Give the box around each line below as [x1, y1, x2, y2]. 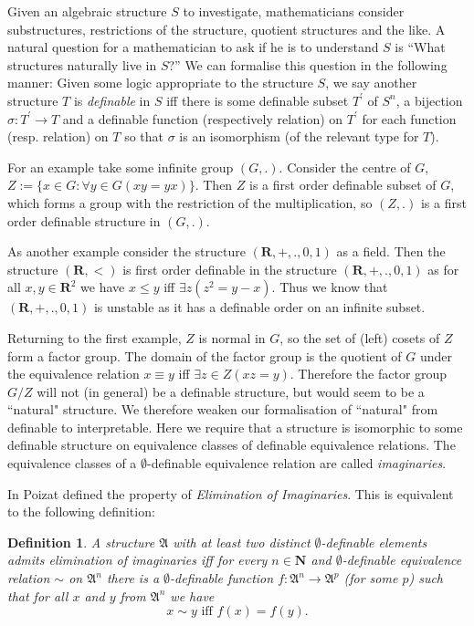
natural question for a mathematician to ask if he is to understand [7, 37, 379, 57]
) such [408, 569, 443, 588]
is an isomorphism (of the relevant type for [179, 127, 419, 146]
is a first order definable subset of [249, 175, 437, 194]
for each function [362, 109, 457, 128]
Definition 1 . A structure [7, 532, 155, 551]
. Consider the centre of [279, 157, 411, 176]
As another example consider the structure [7, 242, 246, 261]
